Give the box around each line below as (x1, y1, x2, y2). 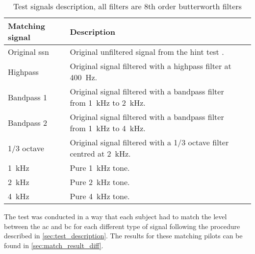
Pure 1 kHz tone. (70, 162, 130, 173)
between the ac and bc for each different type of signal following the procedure (4, 221, 240, 231)
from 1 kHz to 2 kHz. (70, 97, 146, 108)
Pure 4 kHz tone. (70, 190, 130, 202)
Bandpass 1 (8, 91, 47, 103)
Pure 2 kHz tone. (70, 176, 130, 187)
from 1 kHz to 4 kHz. (70, 122, 146, 134)
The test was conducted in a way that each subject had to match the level (4, 211, 227, 221)
